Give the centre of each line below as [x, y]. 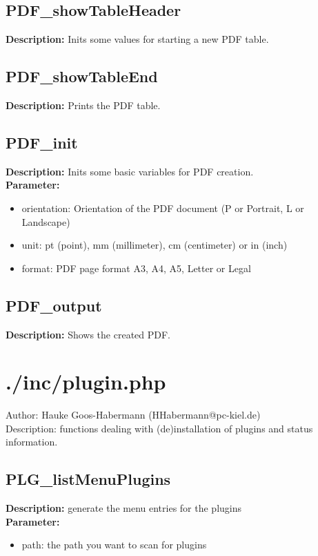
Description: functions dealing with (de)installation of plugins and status [159, 428]
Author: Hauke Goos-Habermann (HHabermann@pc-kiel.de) [133, 415]
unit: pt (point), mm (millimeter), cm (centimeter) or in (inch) [155, 245]
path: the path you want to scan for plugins [114, 545]
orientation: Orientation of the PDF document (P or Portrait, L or [163, 208]
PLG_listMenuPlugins [88, 479]
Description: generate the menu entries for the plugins [124, 508]
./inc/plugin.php [86, 382]
